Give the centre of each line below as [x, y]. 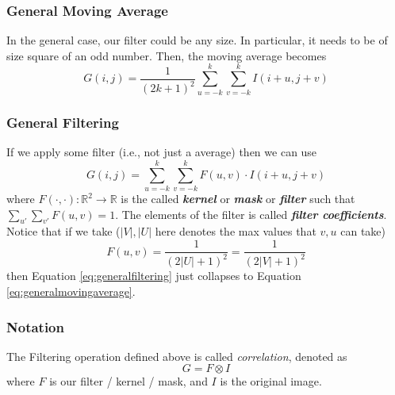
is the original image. [271, 381]
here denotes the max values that [236, 231]
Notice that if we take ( [63, 231]
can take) [363, 231]
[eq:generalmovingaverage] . [71, 291]
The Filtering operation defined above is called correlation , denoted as [177, 356]
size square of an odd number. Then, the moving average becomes [167, 55]
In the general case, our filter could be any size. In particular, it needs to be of [197, 40]
